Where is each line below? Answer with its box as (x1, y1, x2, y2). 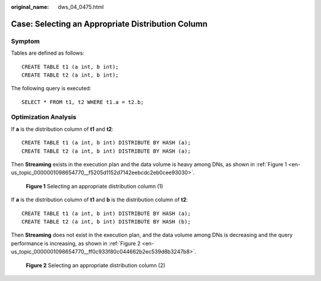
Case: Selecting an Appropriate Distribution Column (11, 18, 208, 29)
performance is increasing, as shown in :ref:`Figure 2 (11, 239, 141, 247)
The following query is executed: (11, 85, 92, 92)
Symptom (11, 37, 40, 45)
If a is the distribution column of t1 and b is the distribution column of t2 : (11, 196, 188, 203)
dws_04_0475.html (58, 4, 104, 10)
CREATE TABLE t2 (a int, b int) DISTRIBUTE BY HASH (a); (21, 147, 191, 154)
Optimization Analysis (11, 113, 77, 121)
